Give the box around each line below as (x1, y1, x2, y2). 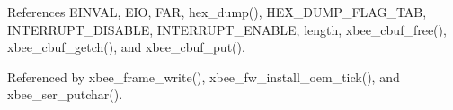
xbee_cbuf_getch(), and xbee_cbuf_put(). (7, 38, 245, 56)
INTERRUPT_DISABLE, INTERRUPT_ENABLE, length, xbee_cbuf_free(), (7, 20, 447, 38)
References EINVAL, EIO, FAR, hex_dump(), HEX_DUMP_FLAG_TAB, (7, 3, 427, 21)
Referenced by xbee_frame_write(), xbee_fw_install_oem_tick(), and (7, 67, 400, 86)
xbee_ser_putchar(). (7, 85, 123, 104)
